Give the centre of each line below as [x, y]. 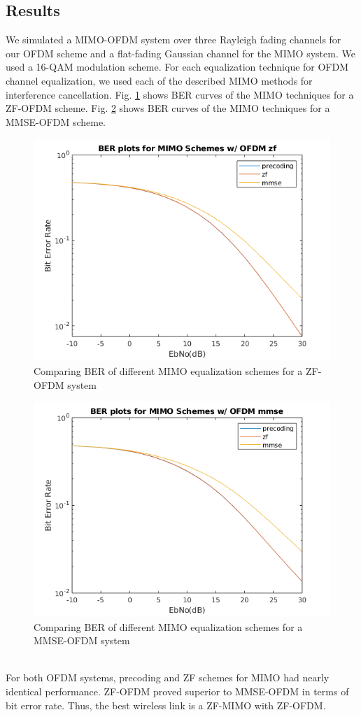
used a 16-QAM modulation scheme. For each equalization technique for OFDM [177, 67]
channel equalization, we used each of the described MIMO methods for [159, 80]
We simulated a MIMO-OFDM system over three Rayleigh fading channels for [174, 40]
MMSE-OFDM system [82, 640]
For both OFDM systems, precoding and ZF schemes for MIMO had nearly [168, 677]
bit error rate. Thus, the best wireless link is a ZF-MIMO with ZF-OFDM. [166, 705]
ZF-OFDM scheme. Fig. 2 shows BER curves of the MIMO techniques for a [168, 108]
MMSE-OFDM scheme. [56, 121]
